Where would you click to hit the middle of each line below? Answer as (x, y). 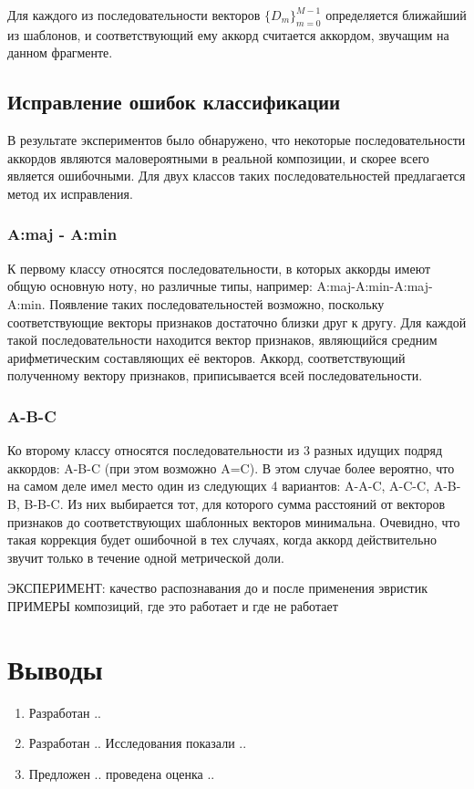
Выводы (55, 668)
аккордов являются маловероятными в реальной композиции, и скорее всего (218, 157)
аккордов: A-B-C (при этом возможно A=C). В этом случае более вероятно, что (231, 467)
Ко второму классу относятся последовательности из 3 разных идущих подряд (225, 450)
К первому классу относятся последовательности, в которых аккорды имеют (219, 268)
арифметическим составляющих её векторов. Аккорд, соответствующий (206, 357)
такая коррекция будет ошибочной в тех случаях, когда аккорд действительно (222, 540)
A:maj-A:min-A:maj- (375, 286)
